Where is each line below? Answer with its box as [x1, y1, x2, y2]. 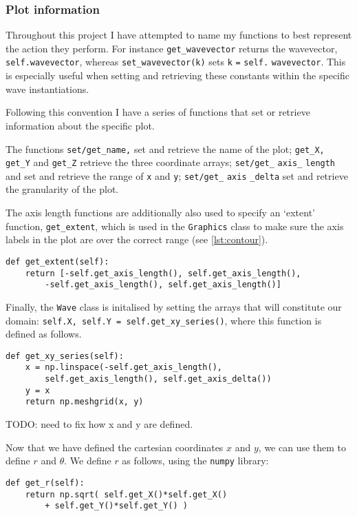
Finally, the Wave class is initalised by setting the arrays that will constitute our [6, 299, 342, 313]
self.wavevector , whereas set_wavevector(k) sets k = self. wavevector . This [6, 54, 346, 69]
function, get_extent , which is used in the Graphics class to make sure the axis [6, 218, 344, 233]
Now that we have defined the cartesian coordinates [6, 440, 224, 454]
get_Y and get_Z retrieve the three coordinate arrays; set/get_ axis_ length [6, 155, 336, 169]
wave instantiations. [6, 81, 89, 96]
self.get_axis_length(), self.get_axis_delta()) [45, 374, 272, 384]
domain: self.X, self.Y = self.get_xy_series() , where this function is [6, 313, 322, 327]
